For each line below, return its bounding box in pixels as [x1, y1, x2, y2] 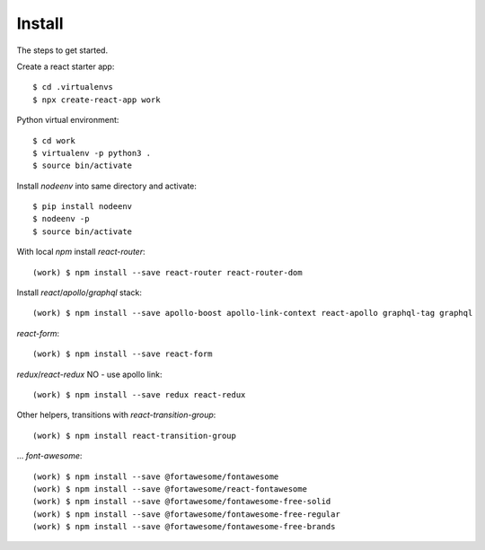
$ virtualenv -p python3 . [32, 148, 152, 158]
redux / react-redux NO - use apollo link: [16, 369, 163, 380]
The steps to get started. [16, 45, 108, 56]
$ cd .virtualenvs [32, 82, 114, 92]
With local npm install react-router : [16, 247, 145, 258]
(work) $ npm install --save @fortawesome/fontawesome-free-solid [32, 496, 331, 507]
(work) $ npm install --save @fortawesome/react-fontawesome [32, 484, 307, 493]
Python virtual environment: [16, 115, 119, 126]
